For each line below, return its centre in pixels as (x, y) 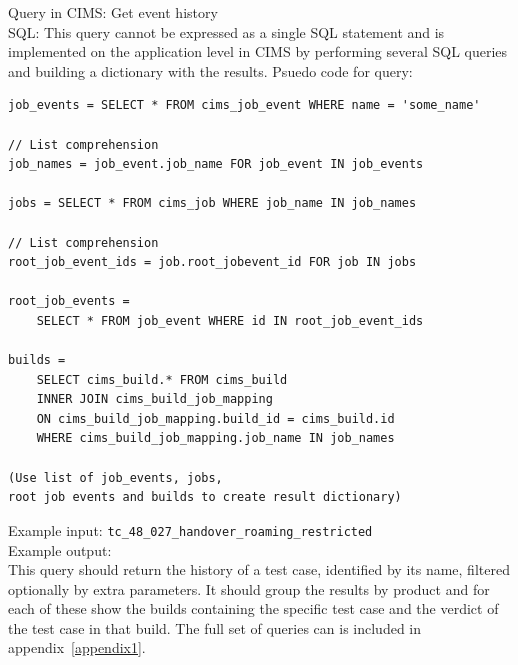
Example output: (60, 549)
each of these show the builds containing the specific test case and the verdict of (253, 608)
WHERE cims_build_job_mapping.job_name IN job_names (215, 438)
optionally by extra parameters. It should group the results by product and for (249, 588)
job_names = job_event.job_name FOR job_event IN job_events (216, 164)
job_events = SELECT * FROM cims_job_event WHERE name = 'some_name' (244, 105)
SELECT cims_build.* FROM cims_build (162, 379)
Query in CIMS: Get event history (113, 12)
